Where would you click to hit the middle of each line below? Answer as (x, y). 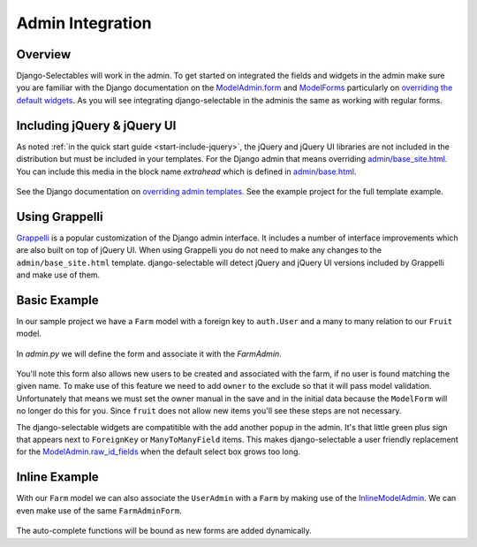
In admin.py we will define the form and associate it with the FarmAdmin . (149, 353)
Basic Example (57, 300)
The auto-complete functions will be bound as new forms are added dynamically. (164, 531)
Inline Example (57, 477)
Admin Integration (84, 23)
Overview (44, 54)
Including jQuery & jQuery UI (96, 125)
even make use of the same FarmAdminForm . (99, 510)
